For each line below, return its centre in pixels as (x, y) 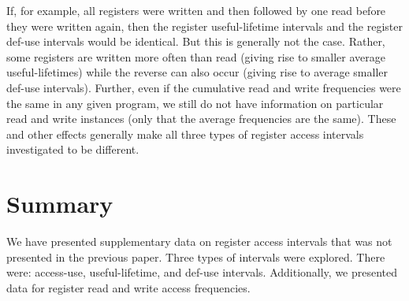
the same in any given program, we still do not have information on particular (195, 103)
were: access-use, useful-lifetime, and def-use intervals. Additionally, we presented (202, 272)
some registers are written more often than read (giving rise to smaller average (196, 56)
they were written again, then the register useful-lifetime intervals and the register (205, 26)
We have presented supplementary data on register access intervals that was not (199, 242)
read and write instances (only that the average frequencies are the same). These (201, 119)
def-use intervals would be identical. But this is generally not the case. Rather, (196, 41)
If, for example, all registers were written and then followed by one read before (196, 10)
